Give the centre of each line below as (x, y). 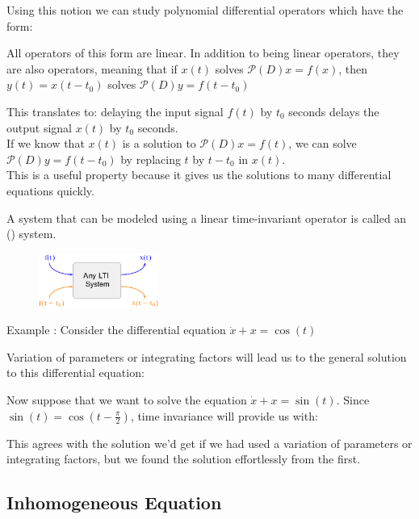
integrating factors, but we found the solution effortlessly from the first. (184, 459)
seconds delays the (334, 111)
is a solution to (159, 143)
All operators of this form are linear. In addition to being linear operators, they (203, 53)
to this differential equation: (75, 373)
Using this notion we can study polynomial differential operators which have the (205, 10)
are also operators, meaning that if (92, 68)
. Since (353, 400)
